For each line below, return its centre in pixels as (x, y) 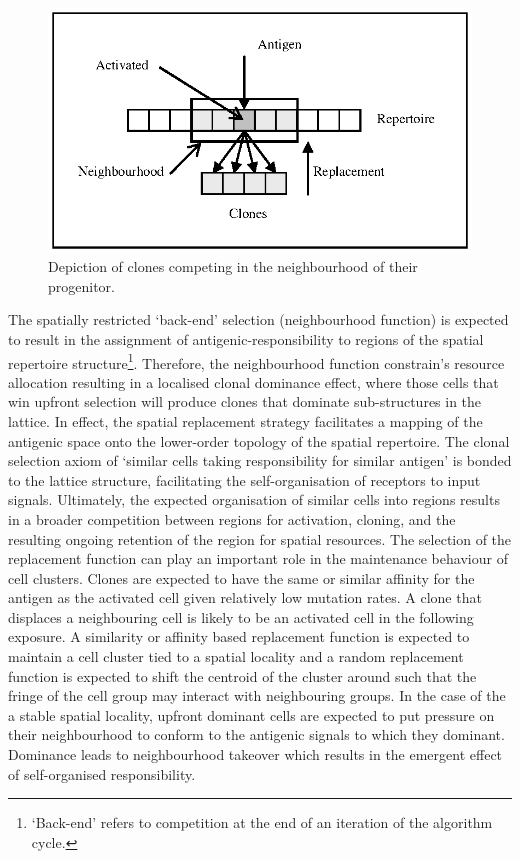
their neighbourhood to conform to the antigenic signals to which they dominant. (256, 734)
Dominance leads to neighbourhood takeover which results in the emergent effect (255, 754)
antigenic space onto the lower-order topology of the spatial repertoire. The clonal (259, 440)
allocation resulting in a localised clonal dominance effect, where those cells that (253, 381)
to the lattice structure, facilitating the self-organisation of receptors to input (244, 479)
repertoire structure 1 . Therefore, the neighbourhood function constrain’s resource (256, 361)
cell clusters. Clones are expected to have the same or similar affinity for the (241, 577)
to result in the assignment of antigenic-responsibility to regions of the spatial (246, 338)
